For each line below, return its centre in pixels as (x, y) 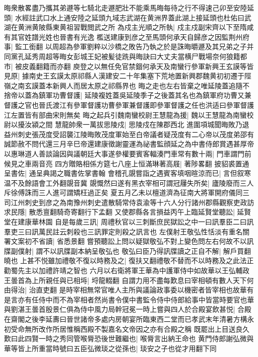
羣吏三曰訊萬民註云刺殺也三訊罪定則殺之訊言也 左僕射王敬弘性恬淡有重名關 (127, 231)
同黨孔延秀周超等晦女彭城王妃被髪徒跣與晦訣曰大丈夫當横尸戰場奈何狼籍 (122, 56)
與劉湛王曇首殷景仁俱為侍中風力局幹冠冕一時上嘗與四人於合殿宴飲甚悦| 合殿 (128, 309)
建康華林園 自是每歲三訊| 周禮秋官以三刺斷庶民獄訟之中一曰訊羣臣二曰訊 (136, 222)
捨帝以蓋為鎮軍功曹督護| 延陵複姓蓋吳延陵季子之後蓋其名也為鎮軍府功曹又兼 (128, 95)
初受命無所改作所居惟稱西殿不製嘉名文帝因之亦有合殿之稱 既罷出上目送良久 (127, 328)
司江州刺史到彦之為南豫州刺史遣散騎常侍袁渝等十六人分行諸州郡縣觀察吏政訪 (129, 202)
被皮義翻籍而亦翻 (43, 66)
